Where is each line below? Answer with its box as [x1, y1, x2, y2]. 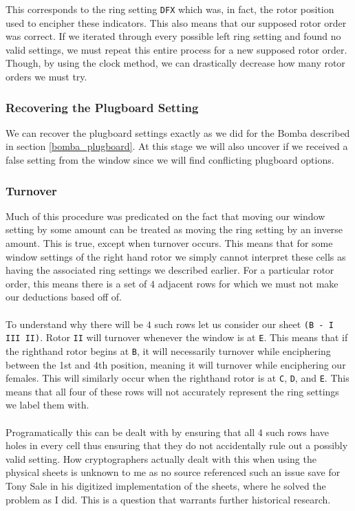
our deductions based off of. [6, 290, 122, 304]
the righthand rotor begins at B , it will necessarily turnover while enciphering [6, 343, 331, 358]
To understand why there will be [6, 316, 144, 331]
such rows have [266, 424, 330, 439]
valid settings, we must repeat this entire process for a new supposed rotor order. [6, 42, 347, 56]
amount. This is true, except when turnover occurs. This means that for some [6, 236, 333, 250]
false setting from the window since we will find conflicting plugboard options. [6, 153, 334, 167]
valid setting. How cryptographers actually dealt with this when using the [6, 451, 316, 466]
